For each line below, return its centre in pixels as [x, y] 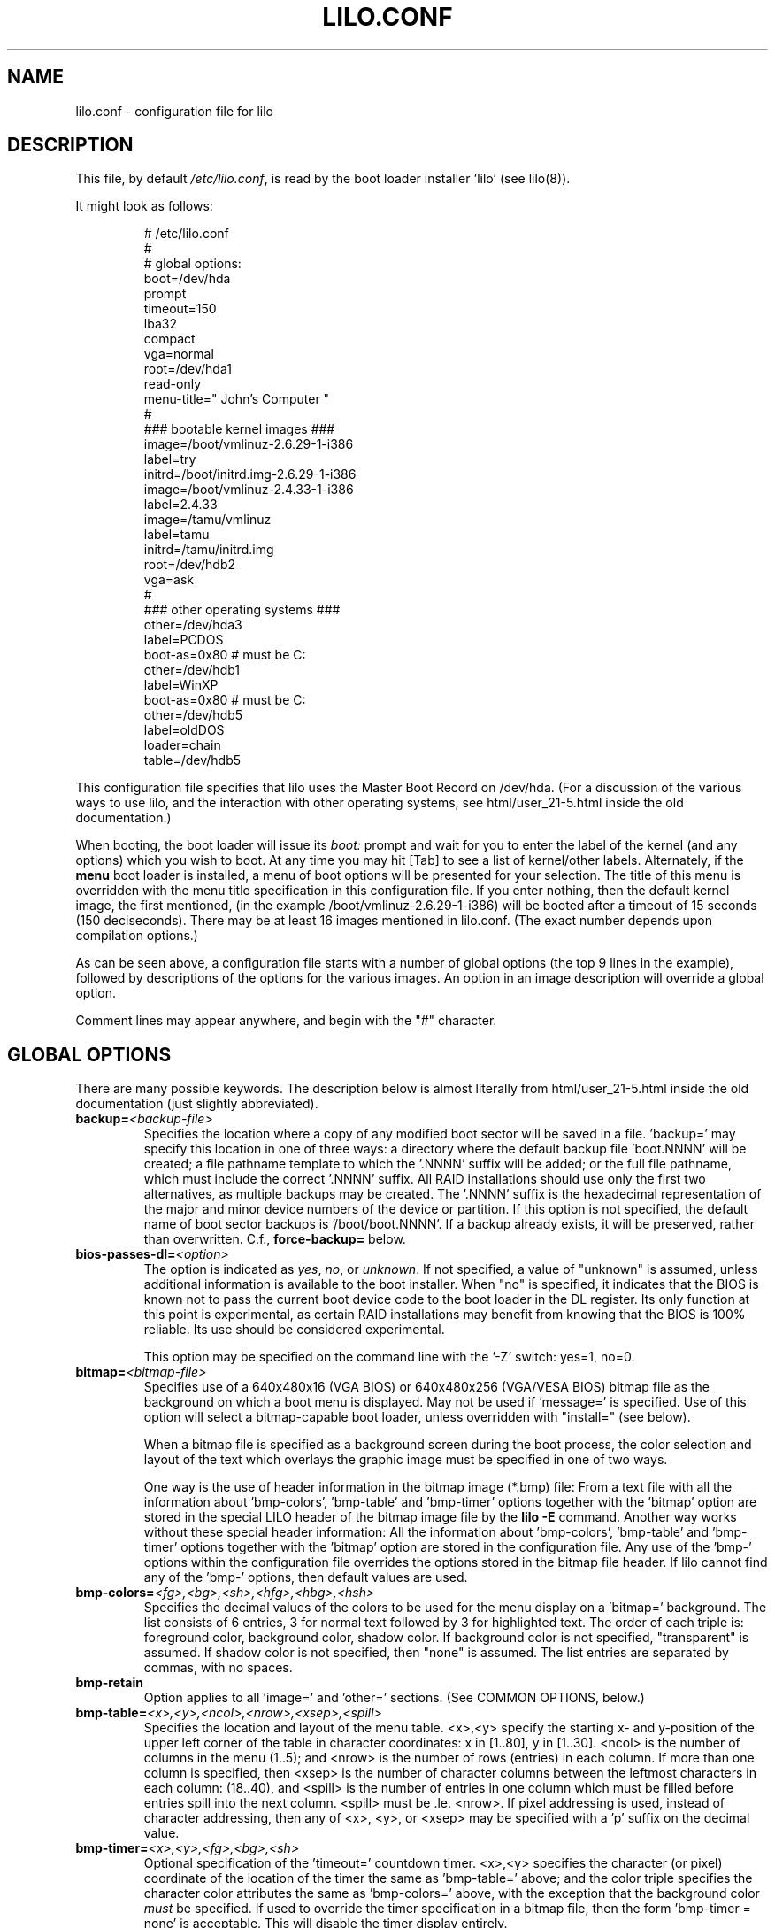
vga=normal [179, 354]
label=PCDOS [184, 640]
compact [169, 339]
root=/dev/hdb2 [190, 565]
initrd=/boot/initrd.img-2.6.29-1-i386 [250, 474]
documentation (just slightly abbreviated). [197, 1104]
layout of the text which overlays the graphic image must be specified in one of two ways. [406, 1460]
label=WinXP [181, 685]
